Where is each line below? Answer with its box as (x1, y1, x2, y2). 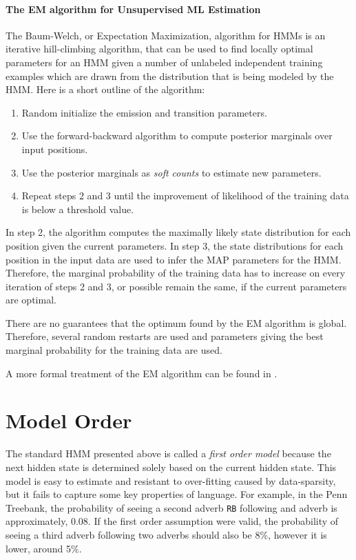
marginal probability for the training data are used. (6, 343, 222, 357)
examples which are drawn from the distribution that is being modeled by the (6, 68, 334, 83)
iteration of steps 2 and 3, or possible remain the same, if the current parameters (6, 279, 347, 293)
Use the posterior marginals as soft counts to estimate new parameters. (21, 165, 322, 179)
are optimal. (6, 292, 56, 307)
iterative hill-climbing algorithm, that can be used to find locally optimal (6, 41, 313, 56)
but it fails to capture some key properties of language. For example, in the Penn (6, 487, 348, 501)
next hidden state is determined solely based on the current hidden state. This (6, 459, 337, 474)
